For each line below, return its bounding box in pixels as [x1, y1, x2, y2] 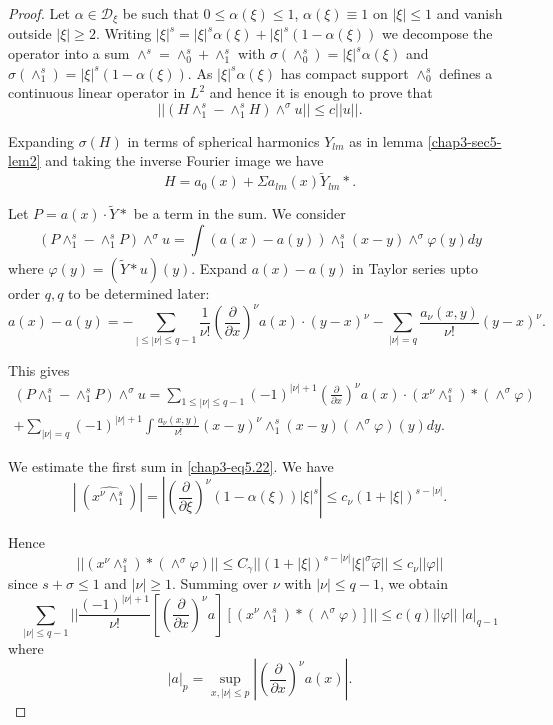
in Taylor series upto [352, 258, 479, 279]
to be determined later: [68, 283, 210, 304]
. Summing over [171, 572, 269, 593]
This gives [8, 359, 70, 380]
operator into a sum [8, 43, 130, 64]
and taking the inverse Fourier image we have [45, 150, 324, 171]
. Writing [95, 23, 152, 44]
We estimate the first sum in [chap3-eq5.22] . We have [8, 455, 334, 476]
